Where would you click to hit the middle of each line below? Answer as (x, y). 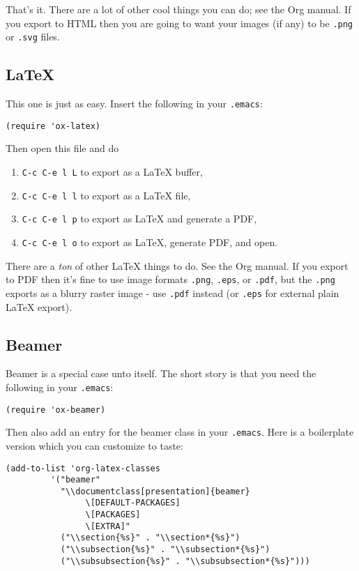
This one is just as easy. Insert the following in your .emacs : (134, 104)
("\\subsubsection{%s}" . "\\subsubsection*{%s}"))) (185, 561)
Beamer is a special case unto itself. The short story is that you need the (161, 373)
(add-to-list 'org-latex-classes (83, 468)
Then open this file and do (62, 148)
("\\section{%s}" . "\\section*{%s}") (150, 538)
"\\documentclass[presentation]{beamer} (155, 491)
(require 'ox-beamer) (56, 410)
